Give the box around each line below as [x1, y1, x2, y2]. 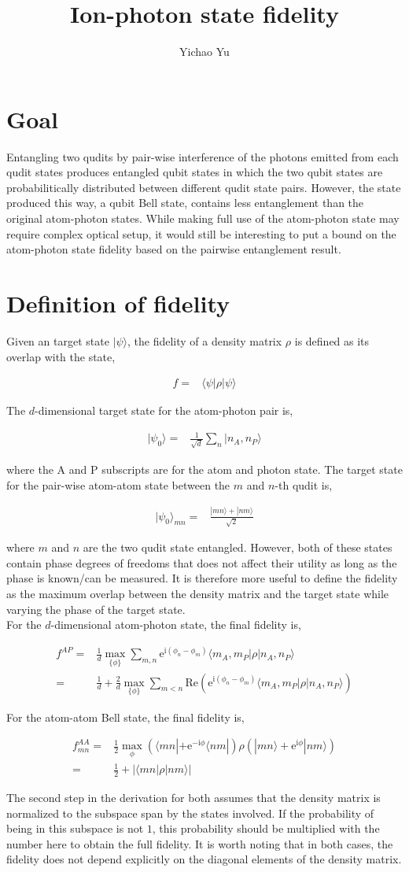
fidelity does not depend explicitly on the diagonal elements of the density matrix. [6, 851, 402, 867]
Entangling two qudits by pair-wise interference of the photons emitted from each [6, 148, 399, 164]
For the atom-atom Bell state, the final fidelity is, [6, 708, 245, 725]
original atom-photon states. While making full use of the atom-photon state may [6, 210, 400, 227]
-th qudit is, [275, 476, 333, 493]
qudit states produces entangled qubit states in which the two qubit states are [6, 164, 383, 180]
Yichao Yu [179, 43, 230, 60]
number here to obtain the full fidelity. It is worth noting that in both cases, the [6, 835, 393, 852]
